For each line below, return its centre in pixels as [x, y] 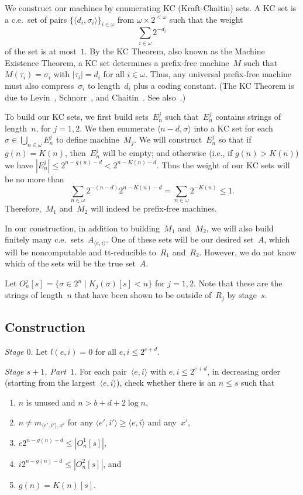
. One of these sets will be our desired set [180, 239]
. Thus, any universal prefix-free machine [218, 74]
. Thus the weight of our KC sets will [223, 165]
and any [162, 422]
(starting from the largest [50, 382]
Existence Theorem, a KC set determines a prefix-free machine [117, 62]
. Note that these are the [238, 283]
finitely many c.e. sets [44, 239]
